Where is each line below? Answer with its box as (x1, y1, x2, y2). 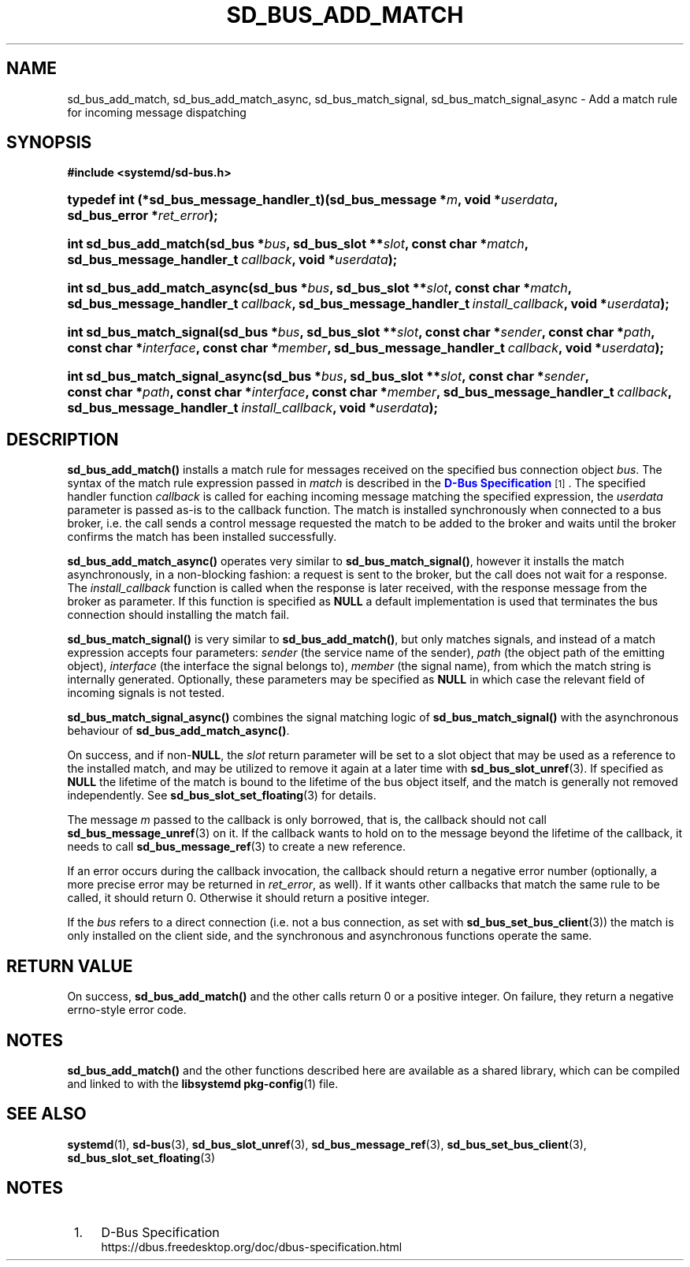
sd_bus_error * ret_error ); (67, 207, 218, 224)
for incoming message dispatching (67, 105, 247, 119)
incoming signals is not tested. (67, 686, 225, 700)
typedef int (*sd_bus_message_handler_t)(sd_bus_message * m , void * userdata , (67, 192, 558, 208)
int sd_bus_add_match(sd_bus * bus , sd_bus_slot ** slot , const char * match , (67, 236, 529, 252)
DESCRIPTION (6, 429, 119, 449)
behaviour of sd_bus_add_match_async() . (67, 724, 290, 738)
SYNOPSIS (6, 132, 92, 153)
